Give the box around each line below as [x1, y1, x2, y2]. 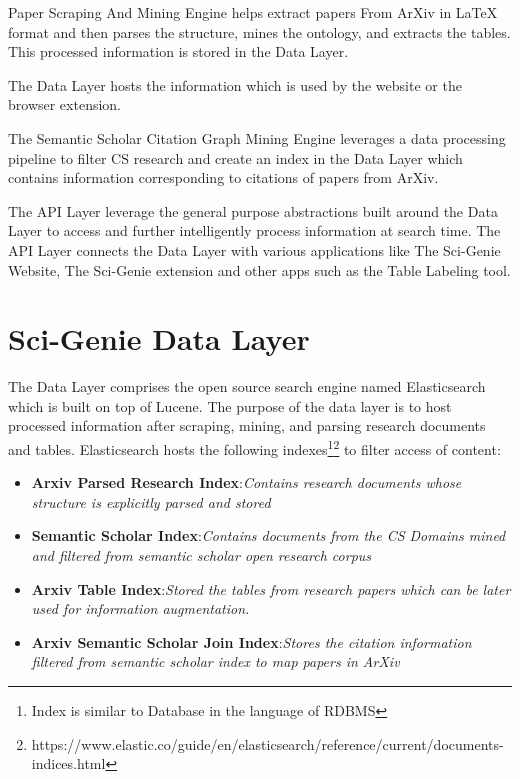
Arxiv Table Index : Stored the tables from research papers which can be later [31, 578, 511, 599]
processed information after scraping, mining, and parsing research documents [8, 415, 486, 436]
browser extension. [8, 94, 122, 115]
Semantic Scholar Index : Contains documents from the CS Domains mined [31, 525, 506, 546]
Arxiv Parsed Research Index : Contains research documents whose [31, 472, 462, 493]
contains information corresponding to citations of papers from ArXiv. [8, 167, 439, 188]
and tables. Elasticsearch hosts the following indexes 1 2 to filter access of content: [8, 436, 501, 459]
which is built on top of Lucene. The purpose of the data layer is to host [8, 395, 452, 416]
